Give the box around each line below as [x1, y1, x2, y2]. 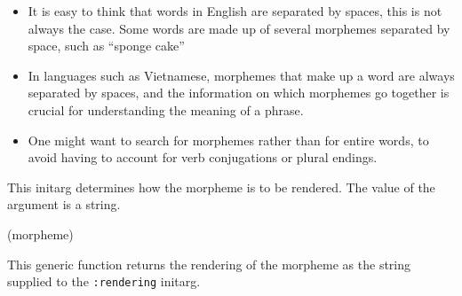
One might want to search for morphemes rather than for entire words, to [28, 130, 429, 149]
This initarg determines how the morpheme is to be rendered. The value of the [7, 177, 435, 196]
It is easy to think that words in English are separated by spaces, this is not [28, 2, 442, 19]
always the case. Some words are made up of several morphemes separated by [28, 19, 450, 37]
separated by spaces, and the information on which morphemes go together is [28, 83, 450, 102]
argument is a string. [7, 195, 121, 214]
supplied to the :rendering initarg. [7, 272, 201, 291]
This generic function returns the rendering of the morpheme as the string [7, 254, 411, 273]
